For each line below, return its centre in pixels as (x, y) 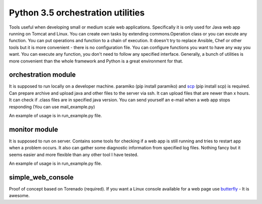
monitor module (33, 129)
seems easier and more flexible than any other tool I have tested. (74, 155)
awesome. (19, 196)
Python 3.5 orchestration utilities (77, 13)
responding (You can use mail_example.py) (52, 107)
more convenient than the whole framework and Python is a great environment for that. (96, 61)
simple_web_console (41, 177)
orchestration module (42, 75)
